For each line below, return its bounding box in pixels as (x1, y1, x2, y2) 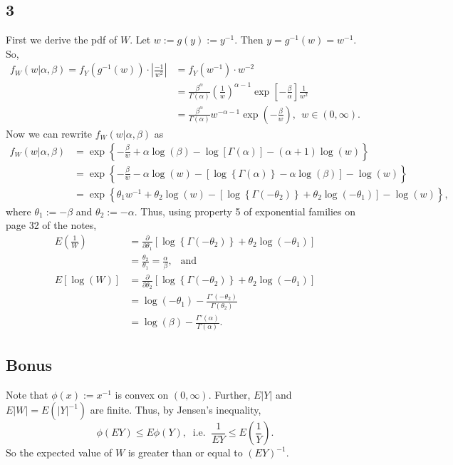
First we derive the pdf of (6, 32, 118, 47)
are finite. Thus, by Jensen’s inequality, (90, 402, 261, 417)
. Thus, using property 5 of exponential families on (134, 203, 356, 218)
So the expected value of (6, 445, 113, 460)
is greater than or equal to (127, 445, 243, 460)
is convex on (115, 387, 169, 402)
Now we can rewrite (6, 126, 92, 140)
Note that (6, 387, 48, 402)
